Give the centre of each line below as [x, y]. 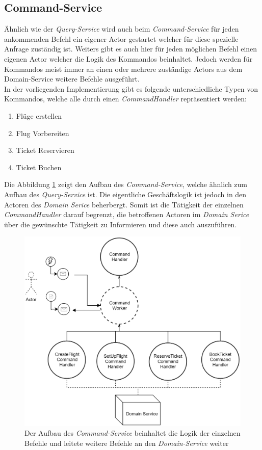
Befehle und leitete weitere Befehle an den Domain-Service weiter [127, 443]
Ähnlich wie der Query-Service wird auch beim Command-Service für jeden [122, 29]
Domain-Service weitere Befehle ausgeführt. [72, 79]
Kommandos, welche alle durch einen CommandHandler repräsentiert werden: [125, 99]
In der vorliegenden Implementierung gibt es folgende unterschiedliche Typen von [131, 88]
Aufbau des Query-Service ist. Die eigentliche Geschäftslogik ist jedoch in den [125, 194]
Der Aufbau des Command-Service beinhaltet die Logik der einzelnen [133, 433]
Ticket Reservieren [45, 150]
